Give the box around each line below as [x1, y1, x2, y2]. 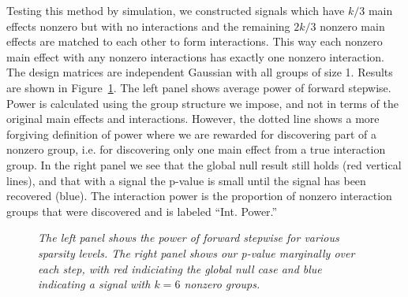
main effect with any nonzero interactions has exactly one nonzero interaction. [6, 48, 385, 65]
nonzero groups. [184, 276, 260, 292]
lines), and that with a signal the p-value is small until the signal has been [6, 172, 366, 188]
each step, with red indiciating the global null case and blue [38, 260, 322, 277]
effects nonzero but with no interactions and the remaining [6, 17, 290, 34]
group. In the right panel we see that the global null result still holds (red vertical [6, 156, 402, 173]
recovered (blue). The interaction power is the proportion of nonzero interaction [6, 187, 392, 204]
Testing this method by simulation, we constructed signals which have [6, 2, 345, 18]
